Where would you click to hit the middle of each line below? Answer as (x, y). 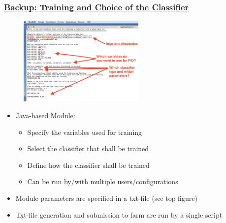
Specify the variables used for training (85, 132)
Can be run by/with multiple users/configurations (103, 181)
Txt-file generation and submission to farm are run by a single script (119, 214)
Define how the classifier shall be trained (88, 165)
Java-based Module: (45, 115)
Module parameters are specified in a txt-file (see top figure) (106, 198)
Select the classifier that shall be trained (88, 148)
